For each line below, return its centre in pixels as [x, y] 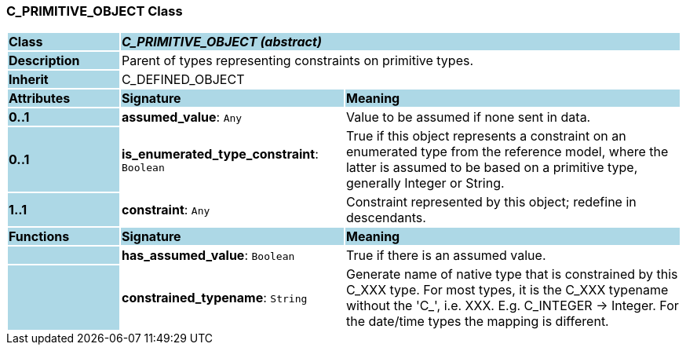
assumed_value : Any [182, 117]
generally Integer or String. [425, 183]
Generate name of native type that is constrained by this [512, 274]
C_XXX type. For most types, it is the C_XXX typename [507, 290]
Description [44, 61]
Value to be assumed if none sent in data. [468, 117]
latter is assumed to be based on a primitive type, [492, 168]
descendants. [386, 218]
